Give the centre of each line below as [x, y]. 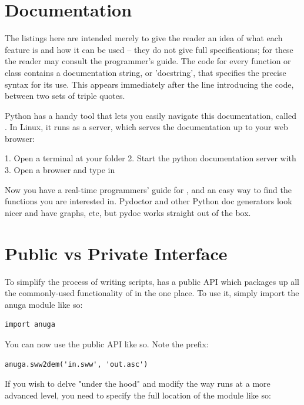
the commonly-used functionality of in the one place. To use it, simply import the [152, 293]
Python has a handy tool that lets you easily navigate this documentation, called [151, 115]
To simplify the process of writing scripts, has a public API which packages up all [152, 281]
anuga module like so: [44, 304]
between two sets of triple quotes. [65, 96]
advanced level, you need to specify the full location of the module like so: [138, 395]
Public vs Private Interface [116, 253]
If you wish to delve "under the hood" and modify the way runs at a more [138, 384]
